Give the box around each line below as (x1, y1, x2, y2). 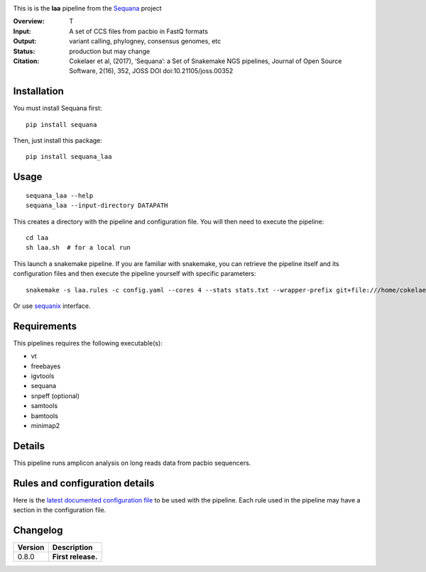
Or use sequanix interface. (13, 302, 91, 310)
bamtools (31, 412, 58, 420)
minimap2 (31, 421, 60, 429)
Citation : (13, 57, 40, 65)
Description (52, 543, 93, 553)
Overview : (13, 17, 45, 26)
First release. (52, 552, 98, 562)
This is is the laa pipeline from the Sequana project (13, 4, 163, 12)
